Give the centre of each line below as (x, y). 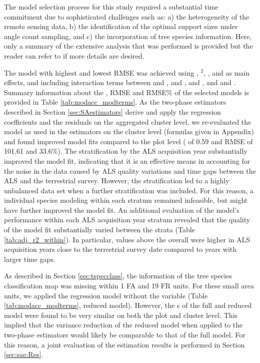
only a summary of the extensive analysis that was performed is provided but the (128, 46)
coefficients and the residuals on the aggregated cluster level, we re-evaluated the (128, 121)
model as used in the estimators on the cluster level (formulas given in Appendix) (129, 131)
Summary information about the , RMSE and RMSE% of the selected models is (126, 92)
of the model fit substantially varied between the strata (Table (99, 230)
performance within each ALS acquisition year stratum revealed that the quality (127, 220)
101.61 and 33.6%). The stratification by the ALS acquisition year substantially (126, 151)
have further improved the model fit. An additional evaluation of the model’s (122, 210)
